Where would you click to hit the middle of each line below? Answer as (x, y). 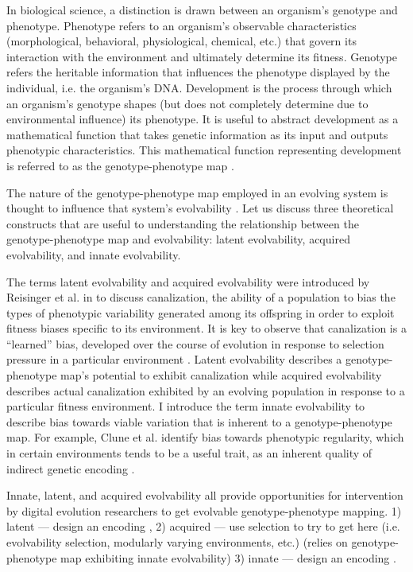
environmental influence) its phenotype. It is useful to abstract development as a (203, 119)
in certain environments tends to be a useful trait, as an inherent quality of (189, 453)
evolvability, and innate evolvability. (94, 254)
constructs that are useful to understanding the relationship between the (183, 223)
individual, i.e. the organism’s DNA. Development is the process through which (199, 87)
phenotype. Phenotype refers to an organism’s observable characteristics (181, 25)
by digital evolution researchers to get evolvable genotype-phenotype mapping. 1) (204, 510)
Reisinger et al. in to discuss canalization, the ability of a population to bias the (201, 297)
